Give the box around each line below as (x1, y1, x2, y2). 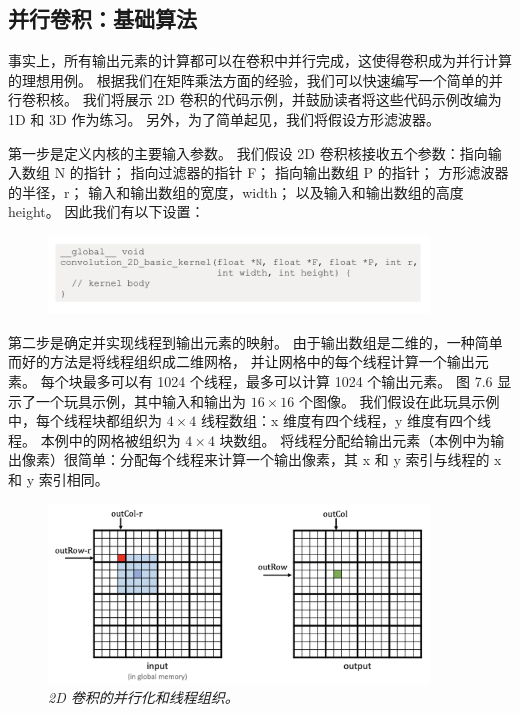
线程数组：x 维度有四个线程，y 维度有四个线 (200, 410, 492, 431)
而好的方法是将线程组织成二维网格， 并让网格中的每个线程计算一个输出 (8, 351, 475, 372)
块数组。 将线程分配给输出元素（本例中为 (219, 429, 491, 450)
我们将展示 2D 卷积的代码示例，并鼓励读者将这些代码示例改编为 (82, 89, 502, 110)
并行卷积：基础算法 (8, 3, 197, 34)
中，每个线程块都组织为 (8, 410, 162, 431)
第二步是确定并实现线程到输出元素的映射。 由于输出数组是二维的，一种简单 (8, 331, 503, 352)
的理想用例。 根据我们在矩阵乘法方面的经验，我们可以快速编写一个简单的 (8, 69, 489, 90)
